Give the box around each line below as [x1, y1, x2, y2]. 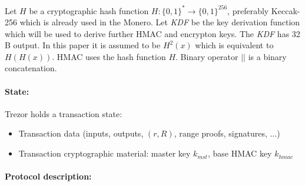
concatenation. [5, 62, 57, 74]
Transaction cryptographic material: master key [18, 147, 191, 160]
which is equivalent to [195, 39, 274, 51]
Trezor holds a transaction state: [5, 107, 122, 119]
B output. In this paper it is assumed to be [5, 39, 161, 51]
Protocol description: [5, 170, 92, 182]
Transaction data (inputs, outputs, [18, 127, 144, 139]
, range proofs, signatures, [174, 127, 267, 139]
